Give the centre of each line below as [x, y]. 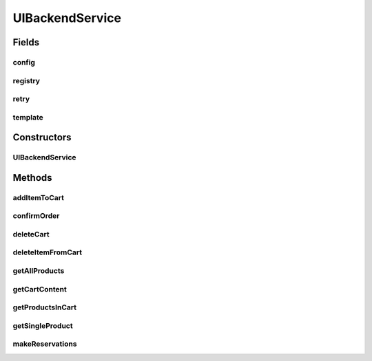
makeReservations [45, 344]
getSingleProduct [43, 325]
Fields [26, 42]
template [28, 117]
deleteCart [31, 234]
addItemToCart [39, 197]
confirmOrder [36, 216]
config [24, 62]
